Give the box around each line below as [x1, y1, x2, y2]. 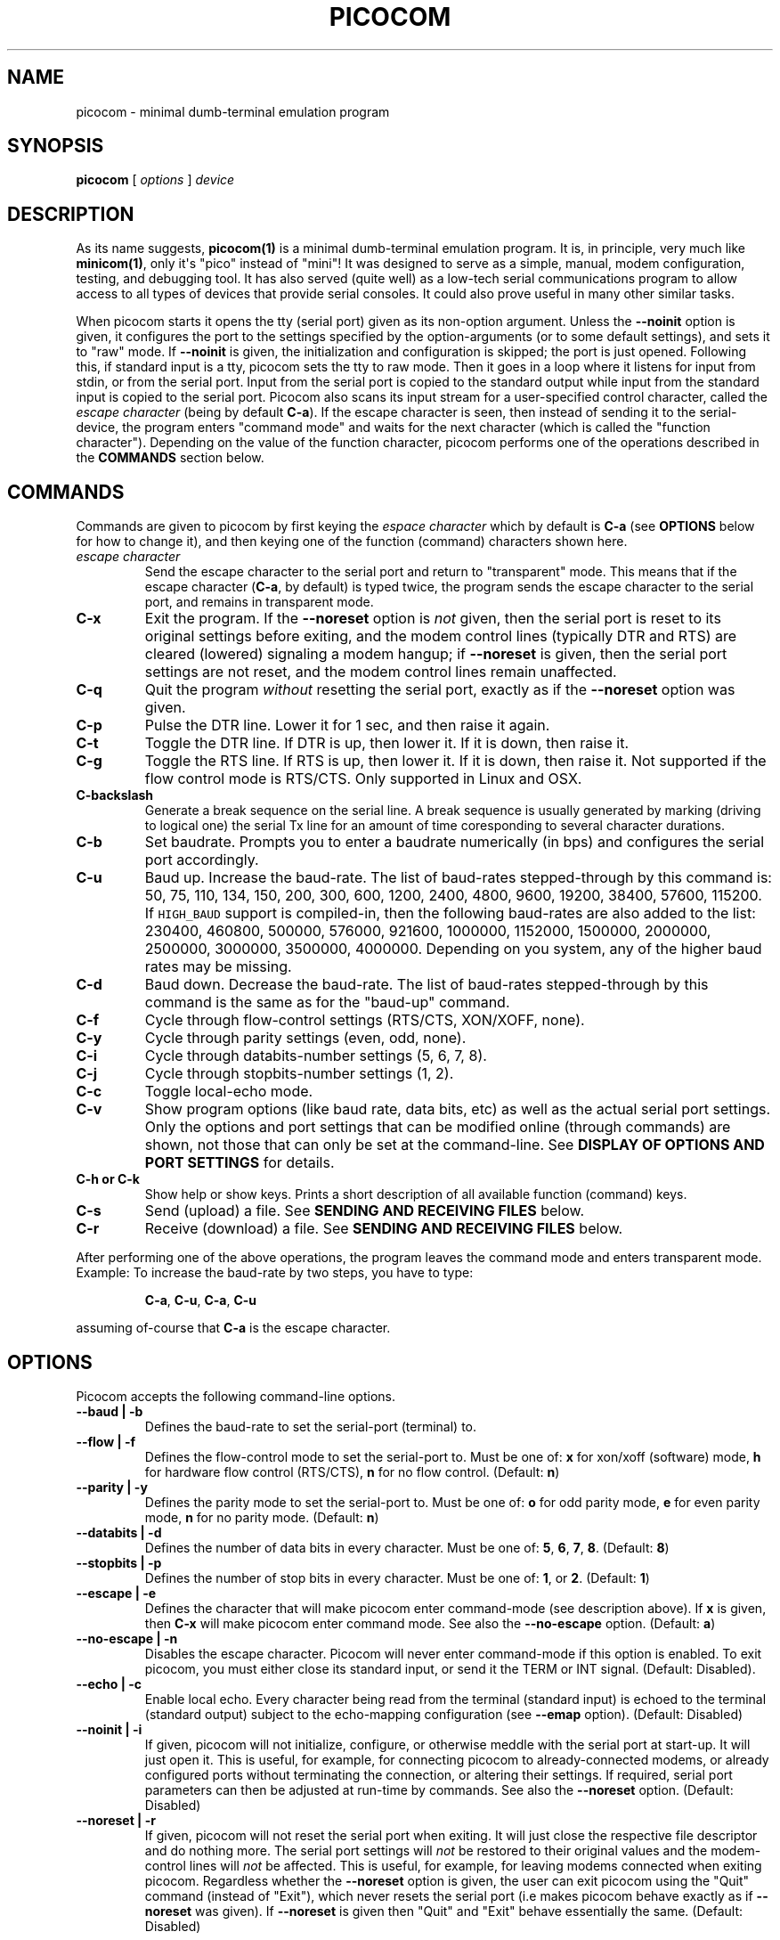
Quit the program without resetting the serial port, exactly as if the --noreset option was [144, 681, 735, 699]
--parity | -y [76, 1479, 148, 1495]
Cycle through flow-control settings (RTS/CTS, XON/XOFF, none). [144, 1011, 585, 1030]
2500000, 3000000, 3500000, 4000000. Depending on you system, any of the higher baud [144, 940, 762, 958]
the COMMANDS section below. [76, 450, 264, 466]
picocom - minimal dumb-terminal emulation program [76, 103, 390, 119]
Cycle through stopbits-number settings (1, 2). [144, 1064, 454, 1083]
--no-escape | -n [76, 1630, 178, 1646]
